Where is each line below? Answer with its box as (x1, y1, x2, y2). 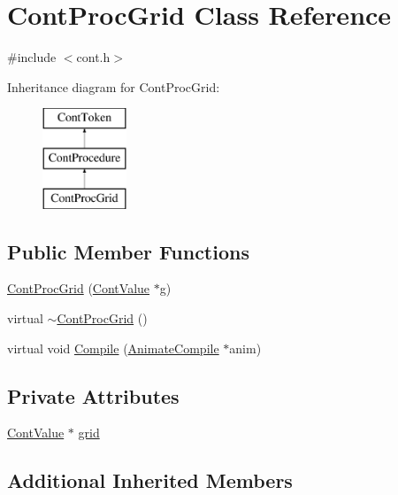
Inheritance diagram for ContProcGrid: (7, 77, 220, 96)
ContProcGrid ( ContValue (7, 279, 150, 298)
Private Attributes (7, 382, 180, 409)
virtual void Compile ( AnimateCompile (7, 338, 219, 357)
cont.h (76, 48, 111, 66)
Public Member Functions (7, 237, 249, 265)
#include (7, 48, 57, 66)
